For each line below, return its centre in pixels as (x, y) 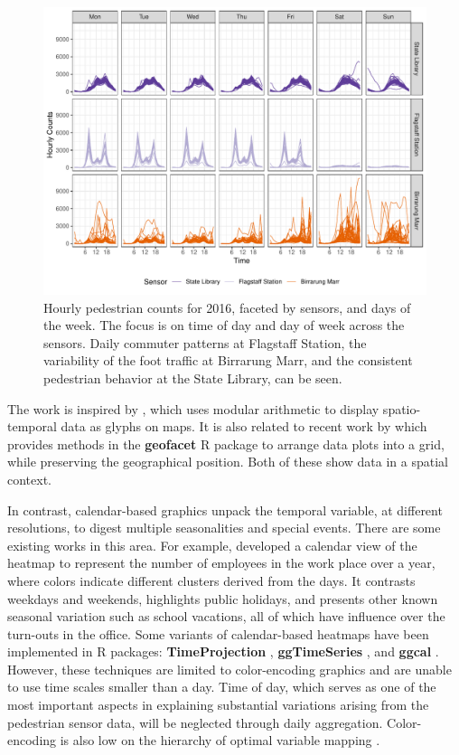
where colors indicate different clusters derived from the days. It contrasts (211, 580)
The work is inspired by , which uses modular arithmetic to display (193, 408)
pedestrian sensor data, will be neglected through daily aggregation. (195, 722)
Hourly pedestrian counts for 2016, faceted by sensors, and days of (227, 307)
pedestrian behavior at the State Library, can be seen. (193, 377)
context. (29, 479)
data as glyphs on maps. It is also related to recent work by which (244, 426)
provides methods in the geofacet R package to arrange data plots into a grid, (226, 444)
